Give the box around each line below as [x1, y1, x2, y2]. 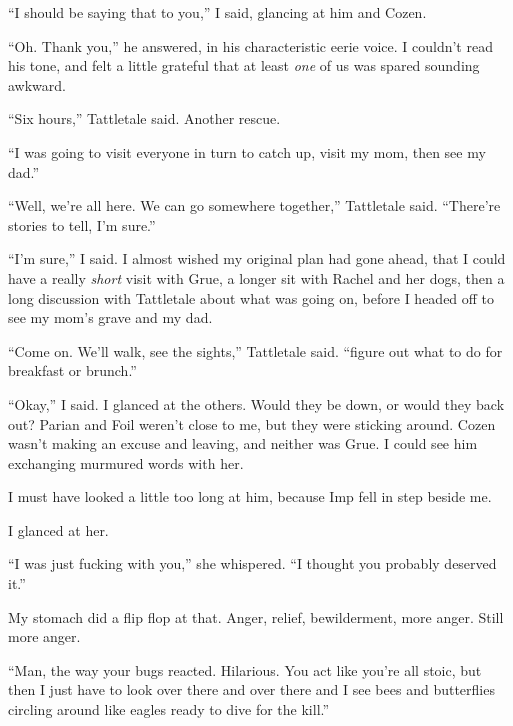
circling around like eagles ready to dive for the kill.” [8, 699, 330, 720]
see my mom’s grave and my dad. [8, 307, 213, 328]
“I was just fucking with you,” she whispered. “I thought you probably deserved [8, 553, 497, 574]
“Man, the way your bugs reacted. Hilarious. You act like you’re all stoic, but [8, 659, 482, 680]
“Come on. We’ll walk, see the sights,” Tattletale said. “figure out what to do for [8, 340, 503, 361]
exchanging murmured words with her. [8, 452, 244, 473]
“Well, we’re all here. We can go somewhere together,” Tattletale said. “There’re [8, 195, 501, 216]
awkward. [8, 74, 66, 95]
